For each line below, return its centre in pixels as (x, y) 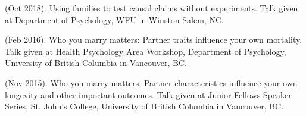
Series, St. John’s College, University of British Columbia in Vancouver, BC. (144, 106)
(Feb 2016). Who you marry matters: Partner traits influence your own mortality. (154, 40)
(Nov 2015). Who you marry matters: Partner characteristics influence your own (151, 82)
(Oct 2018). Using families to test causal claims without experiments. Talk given (152, 8)
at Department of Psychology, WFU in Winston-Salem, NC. (114, 19)
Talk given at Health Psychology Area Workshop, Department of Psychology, (146, 51)
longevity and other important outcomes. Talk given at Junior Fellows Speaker (148, 94)
